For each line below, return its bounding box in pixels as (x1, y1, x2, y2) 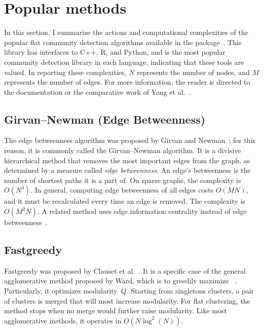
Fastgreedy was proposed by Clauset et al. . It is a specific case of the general (4, 265, 246, 276)
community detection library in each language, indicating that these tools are (4, 56, 244, 67)
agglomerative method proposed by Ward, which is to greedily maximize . (4, 275, 237, 286)
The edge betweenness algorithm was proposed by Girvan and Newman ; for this (4, 135, 256, 145)
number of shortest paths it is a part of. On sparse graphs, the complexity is (4, 174, 241, 185)
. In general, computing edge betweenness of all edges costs (30, 185, 213, 195)
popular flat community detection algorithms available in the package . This (4, 36, 242, 47)
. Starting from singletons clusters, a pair (126, 285, 254, 296)
